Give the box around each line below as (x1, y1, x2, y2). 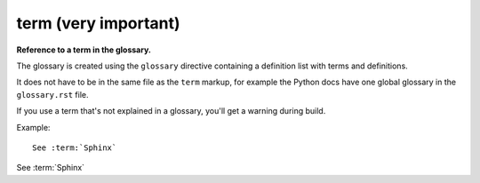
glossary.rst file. (16, 89, 89, 99)
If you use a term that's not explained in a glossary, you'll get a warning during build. (16, 106, 326, 116)
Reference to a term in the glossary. (16, 44, 151, 55)
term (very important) (16, 13, 181, 33)
